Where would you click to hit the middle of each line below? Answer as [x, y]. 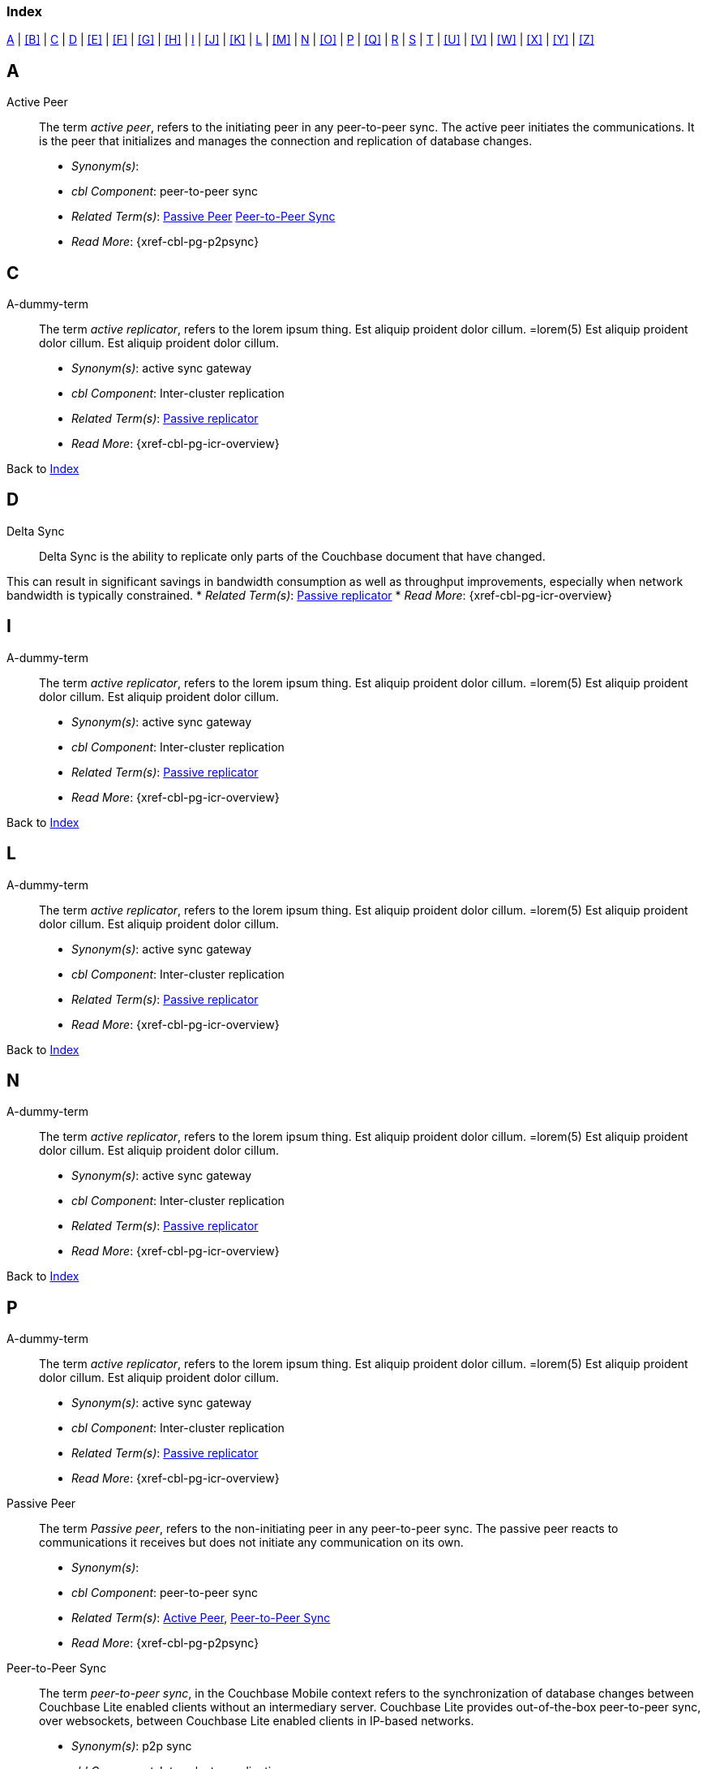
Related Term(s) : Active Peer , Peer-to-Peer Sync [201, 1618]
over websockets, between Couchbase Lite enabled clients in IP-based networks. [257, 1721]
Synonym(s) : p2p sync [132, 1746]
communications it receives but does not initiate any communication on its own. [251, 1543]
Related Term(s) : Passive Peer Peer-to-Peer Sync [204, 217]
